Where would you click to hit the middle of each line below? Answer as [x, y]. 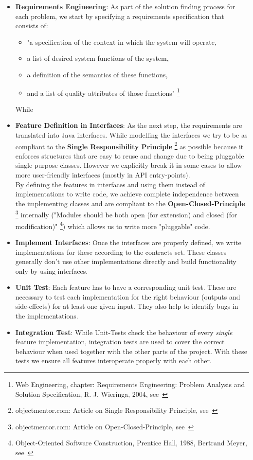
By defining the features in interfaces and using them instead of [110, 184]
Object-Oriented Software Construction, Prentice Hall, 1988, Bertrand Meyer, [131, 443]
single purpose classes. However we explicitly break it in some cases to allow [129, 165]
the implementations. [47, 316]
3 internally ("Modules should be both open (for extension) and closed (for [126, 214]
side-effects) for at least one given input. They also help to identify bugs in [127, 306]
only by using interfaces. [52, 271]
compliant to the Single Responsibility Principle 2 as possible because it [129, 145]
